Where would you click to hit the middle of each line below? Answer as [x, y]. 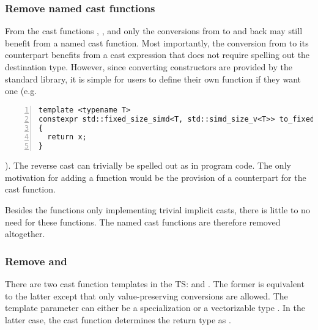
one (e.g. [21, 91]
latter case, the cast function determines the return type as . [118, 319]
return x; [67, 137]
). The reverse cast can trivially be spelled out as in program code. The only [148, 165]
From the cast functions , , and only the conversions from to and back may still [154, 31]
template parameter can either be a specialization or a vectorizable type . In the [155, 308]
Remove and [36, 261]
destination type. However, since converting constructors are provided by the [149, 67]
